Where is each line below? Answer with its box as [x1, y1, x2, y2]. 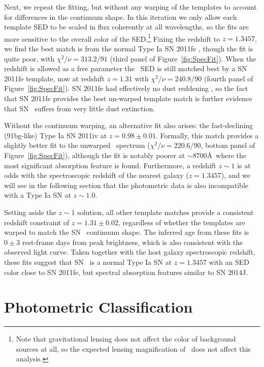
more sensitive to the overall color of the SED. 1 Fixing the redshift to [4, 32, 220, 44]
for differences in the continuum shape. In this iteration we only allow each [4, 11, 237, 22]
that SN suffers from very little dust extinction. [4, 103, 155, 113]
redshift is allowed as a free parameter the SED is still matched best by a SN [4, 63, 247, 74]
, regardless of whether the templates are [118, 217, 245, 227]
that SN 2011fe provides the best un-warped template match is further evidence [4, 93, 252, 103]
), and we [221, 170, 250, 180]
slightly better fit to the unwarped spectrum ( [4, 140, 150, 150]
